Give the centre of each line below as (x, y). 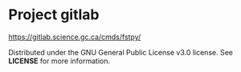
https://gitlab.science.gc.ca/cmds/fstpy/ (75, 37)
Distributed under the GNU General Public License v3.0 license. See (120, 52)
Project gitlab (54, 15)
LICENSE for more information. (59, 61)
